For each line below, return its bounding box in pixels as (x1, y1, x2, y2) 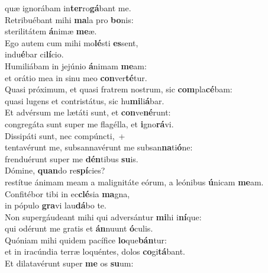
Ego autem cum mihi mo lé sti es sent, (5, 36, 138, 49)
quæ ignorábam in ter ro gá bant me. (5, 2, 131, 14)
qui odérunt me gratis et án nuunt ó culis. (5, 222, 153, 235)
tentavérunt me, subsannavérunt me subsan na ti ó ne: (5, 141, 193, 153)
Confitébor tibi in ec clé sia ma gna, (5, 187, 130, 200)
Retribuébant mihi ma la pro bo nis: (5, 13, 134, 25)
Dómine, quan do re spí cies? (5, 164, 105, 176)
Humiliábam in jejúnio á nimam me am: (5, 59, 147, 72)
